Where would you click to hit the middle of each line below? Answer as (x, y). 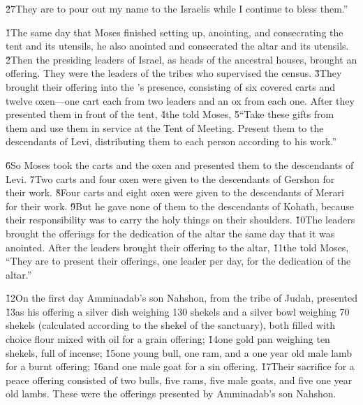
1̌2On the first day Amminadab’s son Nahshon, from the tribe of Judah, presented (181, 298)
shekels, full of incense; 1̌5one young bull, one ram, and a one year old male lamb (179, 352)
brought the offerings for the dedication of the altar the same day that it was (170, 233)
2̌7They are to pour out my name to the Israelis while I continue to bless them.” (177, 8)
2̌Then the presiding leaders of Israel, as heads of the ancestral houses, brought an (181, 59)
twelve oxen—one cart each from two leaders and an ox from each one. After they (180, 100)
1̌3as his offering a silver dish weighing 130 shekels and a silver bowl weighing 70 (178, 311)
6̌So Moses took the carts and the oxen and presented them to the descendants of (180, 164)
